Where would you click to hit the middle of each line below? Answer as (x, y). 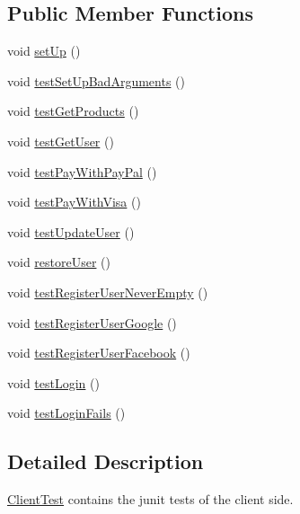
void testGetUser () (61, 141)
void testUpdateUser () (71, 231)
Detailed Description (106, 461)
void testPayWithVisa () (74, 202)
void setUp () (44, 51)
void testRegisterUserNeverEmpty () (108, 292)
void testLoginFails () (66, 413)
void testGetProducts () (73, 111)
